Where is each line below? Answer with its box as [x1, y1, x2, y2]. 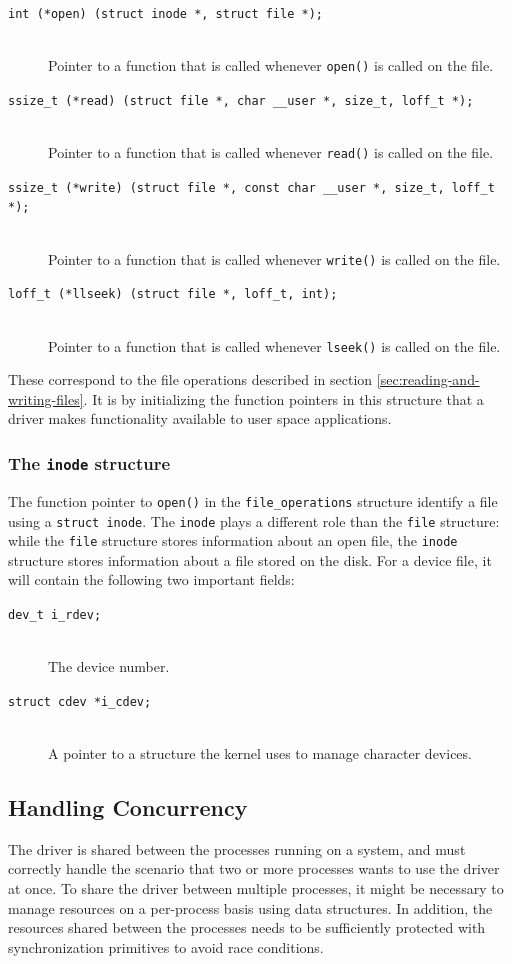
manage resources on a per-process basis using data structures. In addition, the [8, 897, 493, 918]
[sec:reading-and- [376, 369, 480, 390]
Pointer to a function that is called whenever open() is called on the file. [48, 55, 494, 76]
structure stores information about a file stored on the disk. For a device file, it [8, 549, 492, 570]
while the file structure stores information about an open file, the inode [8, 530, 458, 551]
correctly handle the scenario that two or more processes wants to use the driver [8, 858, 500, 879]
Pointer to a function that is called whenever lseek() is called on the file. [48, 335, 501, 356]
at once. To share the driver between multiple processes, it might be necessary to [8, 878, 504, 899]
